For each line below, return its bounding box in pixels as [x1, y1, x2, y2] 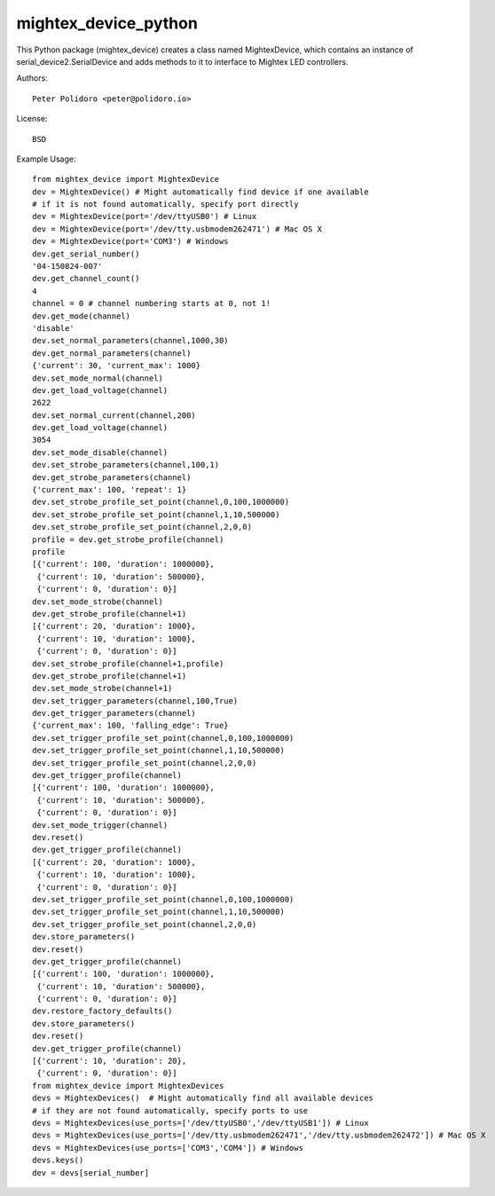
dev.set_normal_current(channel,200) [32, 410, 197, 421]
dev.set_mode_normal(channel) [32, 373, 164, 383]
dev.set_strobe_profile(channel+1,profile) [32, 658, 224, 669]
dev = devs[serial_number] [32, 1168, 150, 1177]
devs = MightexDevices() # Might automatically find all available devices [32, 1093, 374, 1104]
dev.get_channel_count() [32, 273, 140, 284]
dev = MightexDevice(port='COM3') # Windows [32, 236, 230, 247]
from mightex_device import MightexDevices [32, 1081, 224, 1090]
